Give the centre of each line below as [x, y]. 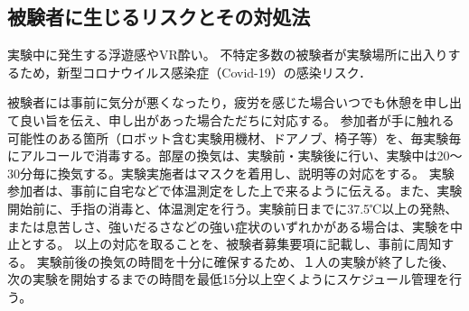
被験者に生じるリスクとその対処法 [159, 17]
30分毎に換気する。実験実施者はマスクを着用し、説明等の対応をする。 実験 [231, 173]
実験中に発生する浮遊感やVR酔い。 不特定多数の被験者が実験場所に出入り [228, 55]
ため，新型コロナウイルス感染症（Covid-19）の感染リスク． [196, 72]
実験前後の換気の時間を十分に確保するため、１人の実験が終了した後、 [245, 261]
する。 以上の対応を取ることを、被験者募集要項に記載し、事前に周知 [237, 244]
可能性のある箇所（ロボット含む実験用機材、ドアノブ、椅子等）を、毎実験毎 [234, 137]
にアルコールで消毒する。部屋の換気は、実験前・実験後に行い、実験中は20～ [235, 155]
